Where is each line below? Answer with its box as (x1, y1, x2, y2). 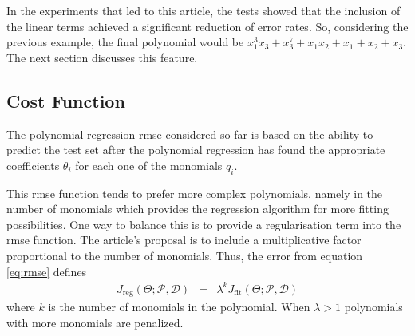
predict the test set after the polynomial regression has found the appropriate (6, 141, 385, 158)
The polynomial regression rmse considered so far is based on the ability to (6, 125, 373, 142)
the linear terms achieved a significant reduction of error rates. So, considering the (6, 18, 409, 34)
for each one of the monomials (75, 156, 223, 173)
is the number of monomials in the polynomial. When (48, 298, 310, 315)
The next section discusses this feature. (6, 49, 198, 65)
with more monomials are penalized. (6, 314, 184, 330)
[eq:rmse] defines (6, 263, 87, 279)
